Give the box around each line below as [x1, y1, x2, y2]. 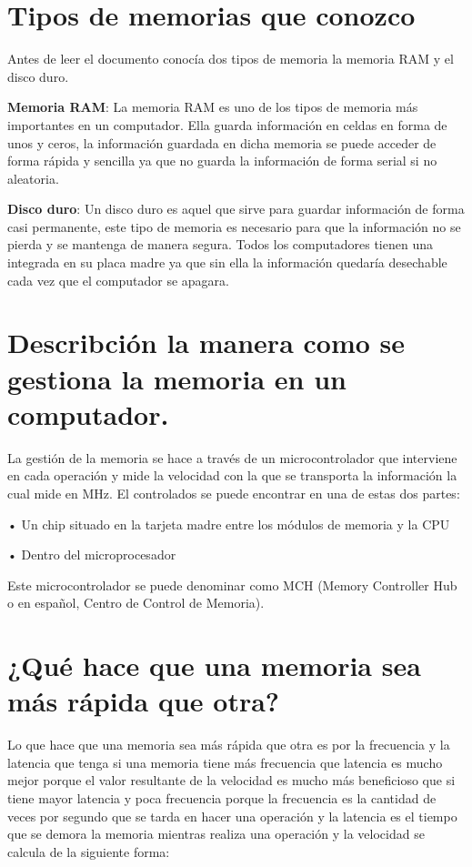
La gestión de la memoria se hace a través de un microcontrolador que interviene [7, 448, 457, 467]
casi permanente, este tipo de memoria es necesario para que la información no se [7, 217, 461, 236]
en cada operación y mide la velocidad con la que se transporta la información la [7, 466, 457, 485]
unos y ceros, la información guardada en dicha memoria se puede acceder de [7, 133, 437, 152]
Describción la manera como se [7, 324, 406, 361]
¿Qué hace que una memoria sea [7, 647, 421, 684]
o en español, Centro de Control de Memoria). [7, 593, 265, 612]
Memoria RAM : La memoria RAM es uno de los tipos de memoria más [7, 97, 418, 116]
